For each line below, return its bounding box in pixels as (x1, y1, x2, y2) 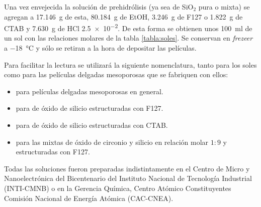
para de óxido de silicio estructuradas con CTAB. (16, 120, 168, 130)
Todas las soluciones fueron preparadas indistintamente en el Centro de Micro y (4, 163, 250, 173)
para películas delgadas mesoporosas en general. (16, 86, 163, 96)
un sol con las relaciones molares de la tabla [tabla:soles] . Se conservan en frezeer (4, 33, 253, 43)
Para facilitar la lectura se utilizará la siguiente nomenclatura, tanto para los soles (4, 59, 257, 70)
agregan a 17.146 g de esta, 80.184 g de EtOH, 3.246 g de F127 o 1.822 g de (4, 11, 243, 22)
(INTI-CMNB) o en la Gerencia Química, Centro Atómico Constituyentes (4, 182, 231, 193)
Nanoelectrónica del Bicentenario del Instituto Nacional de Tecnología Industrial (4, 173, 252, 183)
